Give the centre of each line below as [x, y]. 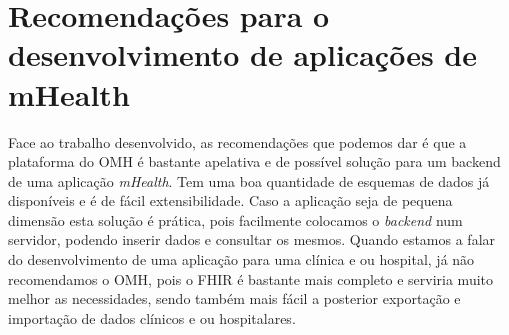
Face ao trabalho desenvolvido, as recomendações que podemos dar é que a [237, 141]
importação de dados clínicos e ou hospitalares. [152, 317]
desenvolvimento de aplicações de [242, 54]
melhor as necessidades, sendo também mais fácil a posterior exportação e [234, 298]
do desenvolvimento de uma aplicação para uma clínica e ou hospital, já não [241, 259]
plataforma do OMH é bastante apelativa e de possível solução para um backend [254, 161]
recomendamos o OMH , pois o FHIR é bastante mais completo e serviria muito [251, 278]
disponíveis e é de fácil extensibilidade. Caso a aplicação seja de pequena [230, 200]
